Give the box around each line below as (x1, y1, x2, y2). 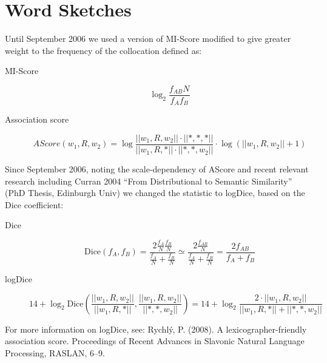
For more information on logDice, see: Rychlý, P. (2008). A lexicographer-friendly (5, 322, 307, 335)
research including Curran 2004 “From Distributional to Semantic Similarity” (5, 174, 292, 187)
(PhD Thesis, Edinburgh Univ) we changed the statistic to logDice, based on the (5, 186, 305, 199)
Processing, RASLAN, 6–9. (5, 346, 105, 359)
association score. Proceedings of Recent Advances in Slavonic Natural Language (5, 334, 305, 347)
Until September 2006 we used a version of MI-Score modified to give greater (5, 32, 291, 45)
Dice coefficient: (5, 198, 64, 211)
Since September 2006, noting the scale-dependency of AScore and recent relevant (5, 163, 309, 175)
